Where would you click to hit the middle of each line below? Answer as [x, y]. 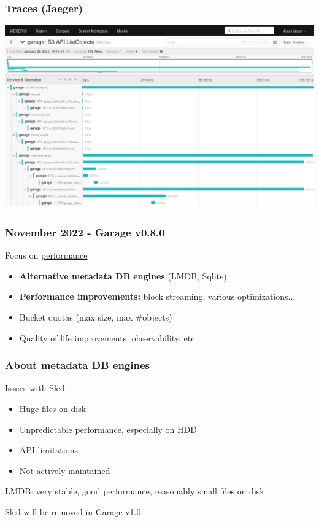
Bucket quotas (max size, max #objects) [96, 317]
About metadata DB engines [77, 365]
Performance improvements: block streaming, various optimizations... [157, 296]
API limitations [48, 450]
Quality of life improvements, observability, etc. [108, 337]
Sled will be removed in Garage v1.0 [73, 512]
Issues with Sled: [36, 388]
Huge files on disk [53, 409]
